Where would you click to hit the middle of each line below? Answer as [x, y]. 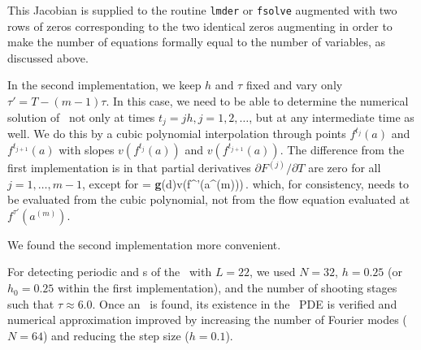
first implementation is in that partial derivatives [129, 168]
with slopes [87, 149]
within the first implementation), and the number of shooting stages [227, 288]
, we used [273, 272]
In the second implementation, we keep [104, 85]
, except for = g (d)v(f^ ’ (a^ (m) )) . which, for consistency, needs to [246, 183]
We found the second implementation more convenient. [144, 244]
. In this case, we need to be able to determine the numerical [257, 101]
